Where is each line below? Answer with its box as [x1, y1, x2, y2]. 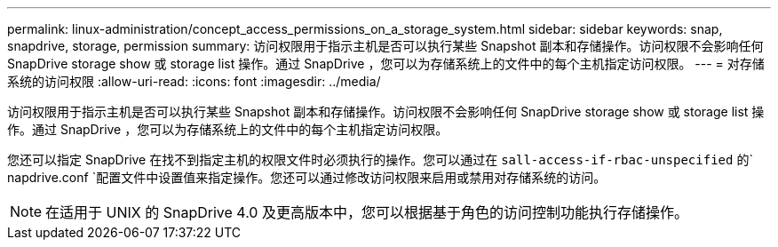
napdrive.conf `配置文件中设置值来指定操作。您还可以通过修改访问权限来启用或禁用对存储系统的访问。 [7, 170, 607, 185]
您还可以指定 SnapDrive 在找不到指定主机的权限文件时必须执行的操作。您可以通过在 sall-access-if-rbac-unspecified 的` [7, 152, 753, 167]
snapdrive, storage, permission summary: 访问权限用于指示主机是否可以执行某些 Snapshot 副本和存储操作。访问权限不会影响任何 [7, 38, 764, 53]
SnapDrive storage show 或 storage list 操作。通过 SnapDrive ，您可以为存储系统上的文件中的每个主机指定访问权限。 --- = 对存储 [7, 56, 765, 71]
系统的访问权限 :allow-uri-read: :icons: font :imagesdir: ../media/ [7, 74, 381, 89]
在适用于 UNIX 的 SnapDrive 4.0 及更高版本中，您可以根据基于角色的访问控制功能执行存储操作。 [45, 203, 688, 221]
